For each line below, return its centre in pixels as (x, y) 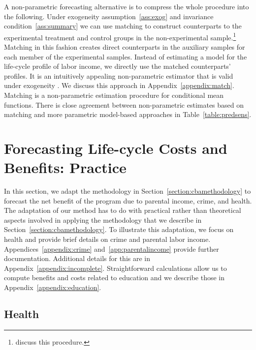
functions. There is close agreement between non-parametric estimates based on (124, 104)
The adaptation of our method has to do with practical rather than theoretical (123, 210)
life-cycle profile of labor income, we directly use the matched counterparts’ (117, 66)
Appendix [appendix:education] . (53, 287)
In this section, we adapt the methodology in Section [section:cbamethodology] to (128, 191)
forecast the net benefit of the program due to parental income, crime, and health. (128, 200)
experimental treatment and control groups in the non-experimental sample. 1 (120, 36)
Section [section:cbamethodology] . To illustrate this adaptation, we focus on (119, 229)
